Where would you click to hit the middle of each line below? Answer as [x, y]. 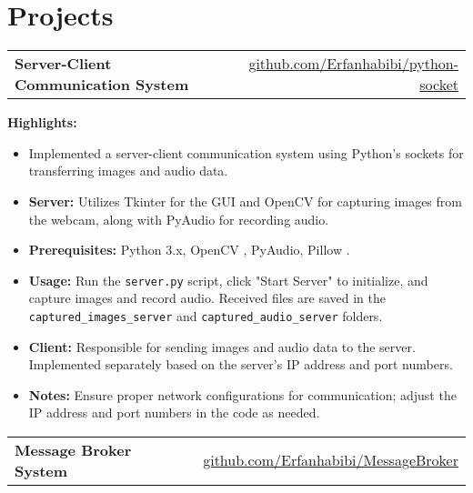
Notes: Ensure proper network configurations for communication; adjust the [242, 394]
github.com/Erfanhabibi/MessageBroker [331, 460]
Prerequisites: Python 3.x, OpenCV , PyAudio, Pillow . [189, 250]
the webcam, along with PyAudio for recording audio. [179, 219]
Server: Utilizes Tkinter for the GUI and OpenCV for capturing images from [245, 201]
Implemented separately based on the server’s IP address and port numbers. [241, 364]
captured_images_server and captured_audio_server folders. [206, 315]
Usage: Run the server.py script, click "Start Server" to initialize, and [228, 280]
